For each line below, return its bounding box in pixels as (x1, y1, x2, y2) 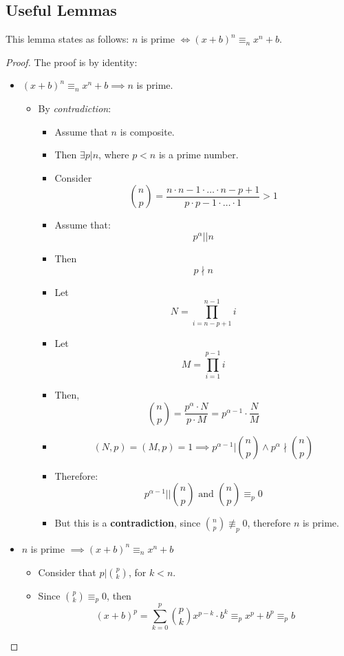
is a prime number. (158, 147, 239, 162)
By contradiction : (38, 100, 111, 115)
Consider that (38, 564, 96, 579)
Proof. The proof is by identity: (6, 54, 138, 69)
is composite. (120, 124, 175, 138)
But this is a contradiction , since (54, 516, 201, 530)
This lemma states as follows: (6, 32, 129, 46)
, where (98, 147, 129, 162)
